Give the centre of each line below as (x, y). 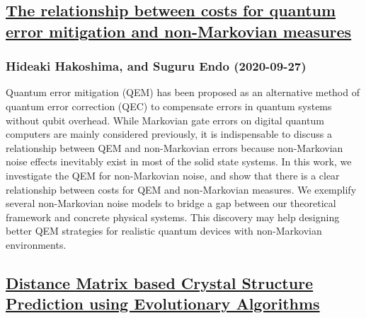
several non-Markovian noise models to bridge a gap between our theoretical (171, 203)
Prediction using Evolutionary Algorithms (163, 304)
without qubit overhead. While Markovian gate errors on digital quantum (165, 120)
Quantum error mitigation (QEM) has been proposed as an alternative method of (183, 92)
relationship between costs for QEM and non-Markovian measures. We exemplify (181, 189)
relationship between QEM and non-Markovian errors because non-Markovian (175, 147)
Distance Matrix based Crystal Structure (160, 282)
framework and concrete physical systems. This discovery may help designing (173, 217)
